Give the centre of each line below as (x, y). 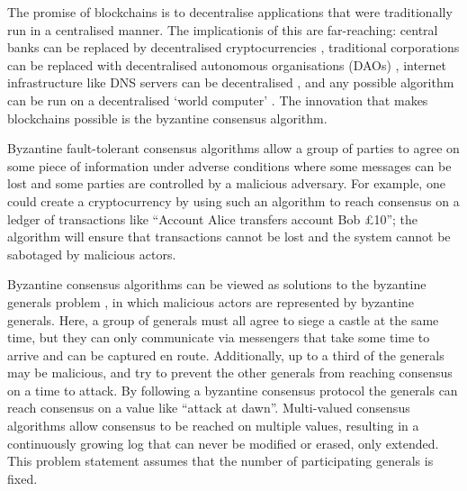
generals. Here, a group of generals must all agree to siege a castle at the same (223, 319)
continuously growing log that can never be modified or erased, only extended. (223, 443)
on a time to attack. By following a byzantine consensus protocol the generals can (233, 390)
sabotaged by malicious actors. (92, 254)
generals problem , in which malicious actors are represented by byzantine (211, 301)
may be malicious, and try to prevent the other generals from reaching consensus (230, 373)
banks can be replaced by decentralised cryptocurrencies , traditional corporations (233, 47)
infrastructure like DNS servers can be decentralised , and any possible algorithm (231, 82)
